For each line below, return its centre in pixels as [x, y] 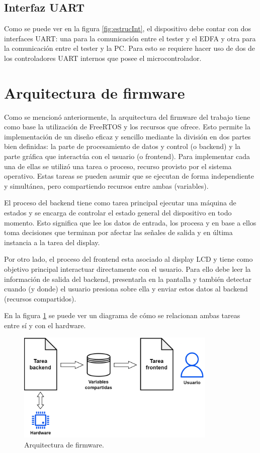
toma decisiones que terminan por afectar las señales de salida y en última [118, 232]
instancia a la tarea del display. [52, 242]
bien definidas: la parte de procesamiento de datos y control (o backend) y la [122, 146]
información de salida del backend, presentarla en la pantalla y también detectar [128, 279]
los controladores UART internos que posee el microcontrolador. [103, 58]
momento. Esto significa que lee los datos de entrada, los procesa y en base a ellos [130, 222]
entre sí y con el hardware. [45, 325]
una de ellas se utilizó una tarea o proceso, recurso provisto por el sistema [118, 166]
